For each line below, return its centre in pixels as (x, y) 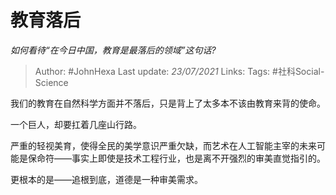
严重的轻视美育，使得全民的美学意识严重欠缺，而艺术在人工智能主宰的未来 (163, 145)
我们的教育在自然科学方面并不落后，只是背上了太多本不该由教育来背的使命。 (168, 103)
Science (51, 82)
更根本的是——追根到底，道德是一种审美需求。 (106, 179)
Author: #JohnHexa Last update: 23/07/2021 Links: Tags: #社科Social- (179, 71)
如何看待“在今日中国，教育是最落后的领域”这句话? (113, 50)
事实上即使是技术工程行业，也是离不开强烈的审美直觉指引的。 (198, 158)
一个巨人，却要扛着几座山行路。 (76, 124)
